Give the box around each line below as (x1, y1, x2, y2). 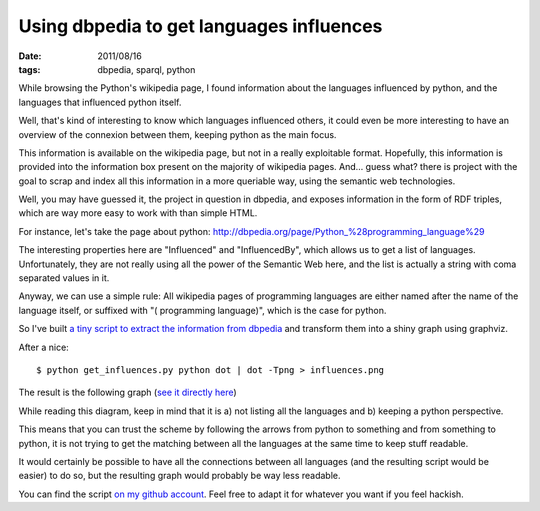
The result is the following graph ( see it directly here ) (18, 386, 237, 399)
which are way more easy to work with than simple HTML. (18, 207, 258, 219)
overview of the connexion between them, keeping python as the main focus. (18, 128, 337, 140)
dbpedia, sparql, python (97, 63, 196, 75)
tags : (18, 63, 41, 75)
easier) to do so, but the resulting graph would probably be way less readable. (18, 470, 341, 482)
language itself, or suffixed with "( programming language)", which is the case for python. (18, 304, 387, 316)
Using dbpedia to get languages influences (18, 15, 383, 37)
